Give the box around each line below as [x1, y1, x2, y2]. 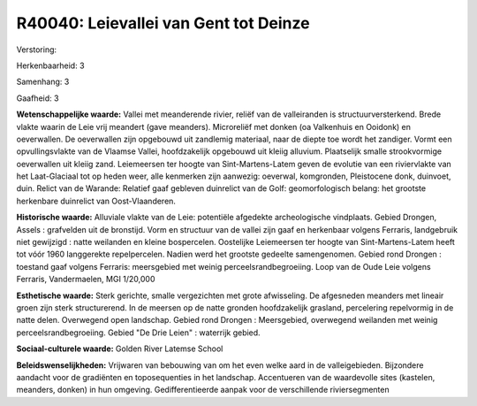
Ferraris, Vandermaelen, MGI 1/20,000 [16, 274, 155, 285]
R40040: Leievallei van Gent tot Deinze [16, 13, 310, 33]
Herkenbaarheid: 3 [16, 60, 85, 71]
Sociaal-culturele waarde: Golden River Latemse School [16, 343, 223, 354]
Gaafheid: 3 [16, 93, 59, 103]
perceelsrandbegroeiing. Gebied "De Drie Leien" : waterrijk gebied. [16, 327, 261, 338]
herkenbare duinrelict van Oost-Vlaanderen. [16, 195, 177, 206]
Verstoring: [16, 44, 57, 55]
